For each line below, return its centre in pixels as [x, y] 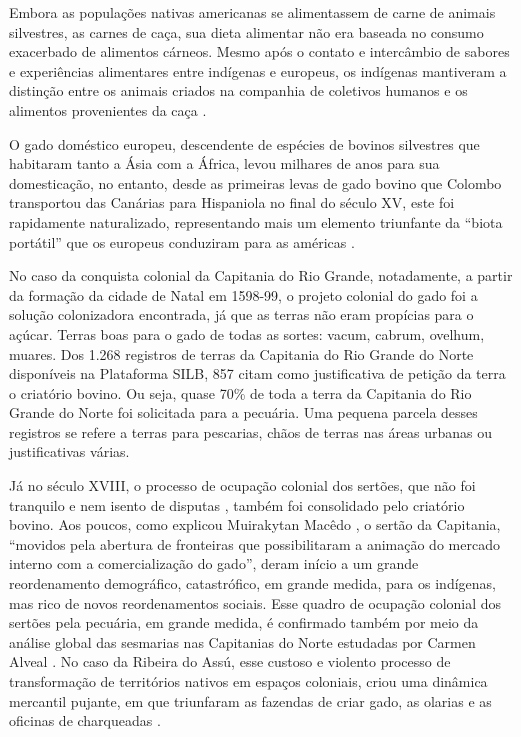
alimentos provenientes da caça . [108, 109]
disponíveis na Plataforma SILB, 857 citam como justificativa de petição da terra [257, 373]
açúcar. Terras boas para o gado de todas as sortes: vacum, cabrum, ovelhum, [247, 333]
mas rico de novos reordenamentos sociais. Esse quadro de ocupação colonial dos [255, 602]
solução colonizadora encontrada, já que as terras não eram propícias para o [241, 314]
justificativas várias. [69, 451]
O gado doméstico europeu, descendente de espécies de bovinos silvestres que [244, 143]
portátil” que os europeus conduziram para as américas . [182, 241]
